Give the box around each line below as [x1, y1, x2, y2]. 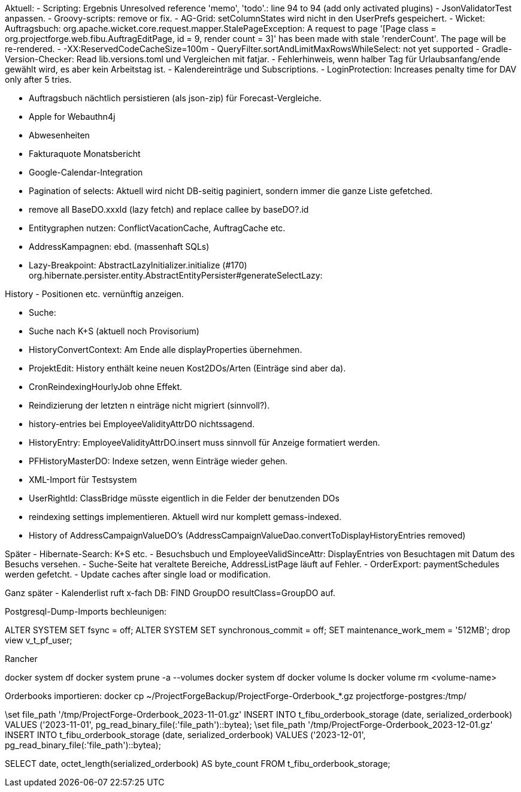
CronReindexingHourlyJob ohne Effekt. [29, 382, 183, 392]
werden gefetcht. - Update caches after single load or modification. [5, 569, 271, 579]
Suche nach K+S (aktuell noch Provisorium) [29, 326, 199, 336]
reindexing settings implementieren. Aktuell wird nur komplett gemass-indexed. [29, 512, 342, 522]
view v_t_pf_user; [5, 635, 72, 645]
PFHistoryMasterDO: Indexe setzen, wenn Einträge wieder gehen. [29, 456, 288, 466]
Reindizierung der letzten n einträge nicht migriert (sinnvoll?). [29, 400, 270, 410]
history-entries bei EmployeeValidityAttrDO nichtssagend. [29, 419, 255, 429]
